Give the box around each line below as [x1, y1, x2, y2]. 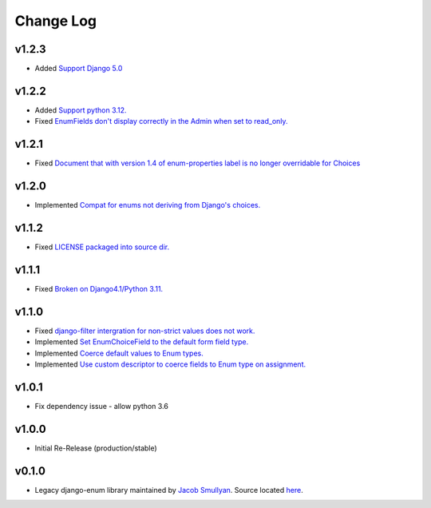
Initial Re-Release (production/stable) [34, 443, 157, 453]
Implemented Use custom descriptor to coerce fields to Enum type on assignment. [34, 359, 306, 369]
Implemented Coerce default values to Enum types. [34, 348, 204, 358]
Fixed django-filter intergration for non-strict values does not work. [34, 326, 255, 335]
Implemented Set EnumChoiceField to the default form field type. [34, 337, 249, 347]
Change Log [14, 12, 97, 30]
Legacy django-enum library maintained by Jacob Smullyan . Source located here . [34, 485, 303, 494]
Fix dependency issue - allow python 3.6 [34, 401, 169, 411]
